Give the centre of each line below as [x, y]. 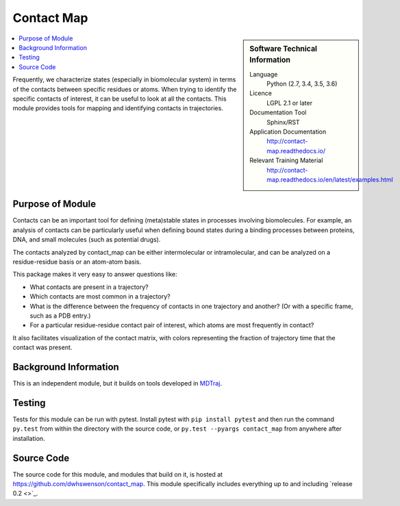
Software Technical [284, 49]
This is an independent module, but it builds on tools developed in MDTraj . [117, 383]
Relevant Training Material [286, 160]
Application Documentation [288, 132]
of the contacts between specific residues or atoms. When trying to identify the [125, 89]
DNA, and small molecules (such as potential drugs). [87, 240]
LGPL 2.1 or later [290, 103]
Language [264, 74]
